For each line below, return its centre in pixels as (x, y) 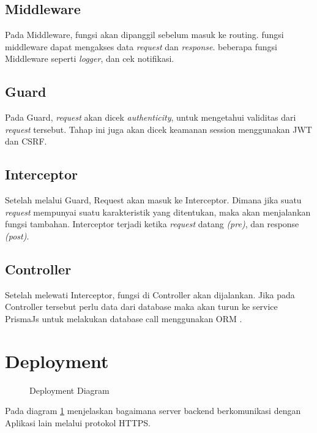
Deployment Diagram (69, 390)
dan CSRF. (26, 141)
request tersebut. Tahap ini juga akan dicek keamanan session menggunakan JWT (158, 129)
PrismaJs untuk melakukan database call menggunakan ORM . (124, 318)
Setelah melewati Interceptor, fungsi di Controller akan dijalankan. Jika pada (150, 294)
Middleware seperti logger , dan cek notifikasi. (90, 58)
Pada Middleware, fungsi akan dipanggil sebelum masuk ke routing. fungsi (144, 35)
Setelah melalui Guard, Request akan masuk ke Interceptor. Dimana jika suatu (153, 200)
